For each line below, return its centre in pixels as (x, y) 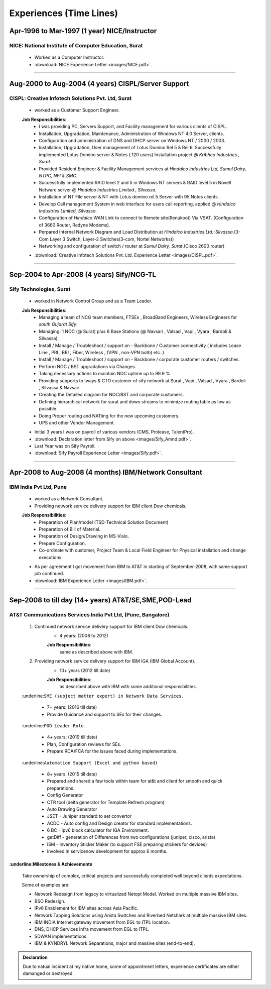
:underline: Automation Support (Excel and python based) (90, 762)
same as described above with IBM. (96, 652)
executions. (51, 557)
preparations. (61, 788)
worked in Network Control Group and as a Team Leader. (93, 301)
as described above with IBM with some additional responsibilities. (128, 687)
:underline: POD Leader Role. (54, 726)
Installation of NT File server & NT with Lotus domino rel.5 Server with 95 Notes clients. (129, 197)
